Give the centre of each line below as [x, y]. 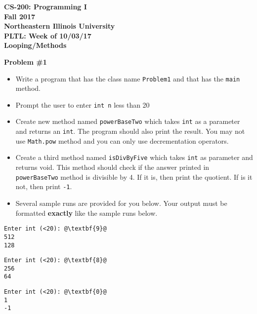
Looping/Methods [35, 45]
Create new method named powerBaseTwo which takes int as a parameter [128, 121]
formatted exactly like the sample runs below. [86, 213]
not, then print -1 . [44, 186]
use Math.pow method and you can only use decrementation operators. [122, 140]
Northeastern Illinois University [60, 26]
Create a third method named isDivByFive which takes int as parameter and [134, 157]
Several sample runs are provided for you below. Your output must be [121, 203]
